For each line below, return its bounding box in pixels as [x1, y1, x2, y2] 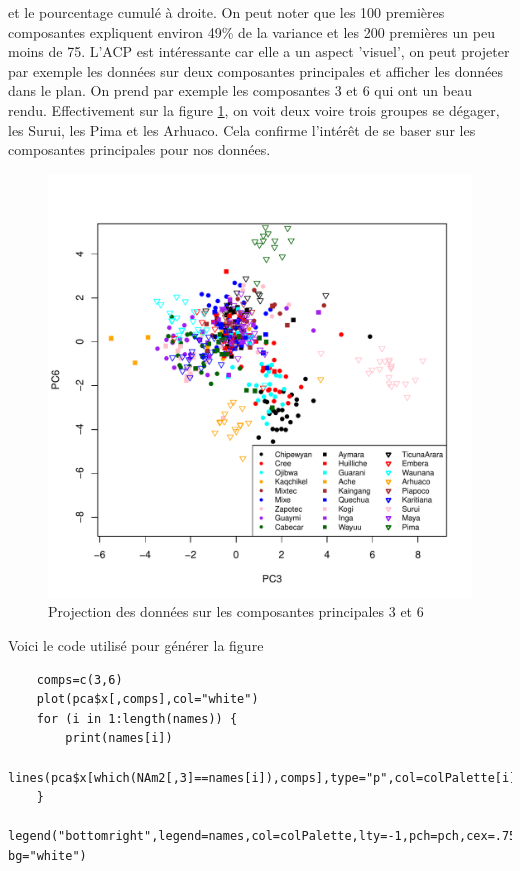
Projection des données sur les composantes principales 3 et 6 [48, 601, 424, 622]
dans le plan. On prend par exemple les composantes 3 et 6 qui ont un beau [8, 80, 472, 101]
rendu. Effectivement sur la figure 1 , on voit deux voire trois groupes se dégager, [8, 99, 500, 120]
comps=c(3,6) [36, 672, 123, 687]
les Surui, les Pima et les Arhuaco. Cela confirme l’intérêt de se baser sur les [8, 119, 476, 140]
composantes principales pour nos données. [8, 139, 271, 160]
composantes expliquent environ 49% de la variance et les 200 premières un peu [8, 21, 495, 42]
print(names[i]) [65, 731, 173, 746]
